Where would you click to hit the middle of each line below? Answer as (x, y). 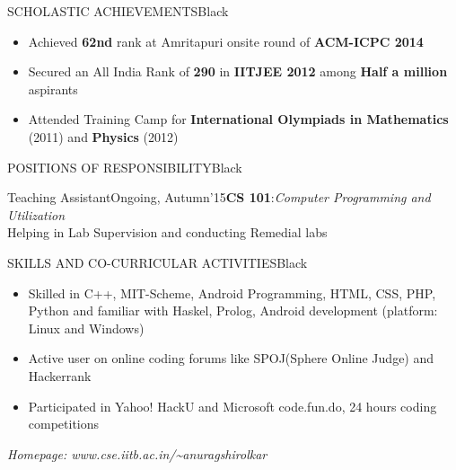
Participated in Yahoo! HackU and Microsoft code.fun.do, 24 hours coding (232, 406)
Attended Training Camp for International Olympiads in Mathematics (238, 119)
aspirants (53, 89)
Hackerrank (60, 375)
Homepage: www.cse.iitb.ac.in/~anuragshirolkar (137, 453)
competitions (64, 424)
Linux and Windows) (86, 328)
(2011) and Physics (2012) (103, 136)
